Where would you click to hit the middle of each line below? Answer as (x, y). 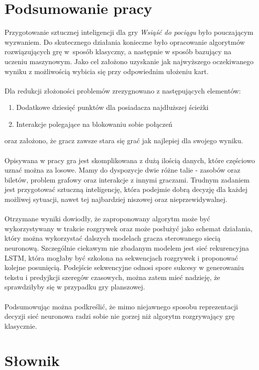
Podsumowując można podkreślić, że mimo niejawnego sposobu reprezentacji (121, 306)
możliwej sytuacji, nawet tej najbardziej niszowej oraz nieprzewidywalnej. (116, 199)
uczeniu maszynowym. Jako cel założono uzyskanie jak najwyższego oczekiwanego (129, 61)
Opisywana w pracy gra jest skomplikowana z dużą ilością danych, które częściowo (130, 160)
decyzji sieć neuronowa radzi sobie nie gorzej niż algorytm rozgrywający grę (120, 316)
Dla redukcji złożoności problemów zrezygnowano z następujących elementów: (123, 90)
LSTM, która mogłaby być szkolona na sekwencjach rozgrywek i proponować (121, 257)
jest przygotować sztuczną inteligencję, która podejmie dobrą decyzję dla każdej (126, 189)
